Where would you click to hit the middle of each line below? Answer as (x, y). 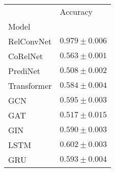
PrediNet (24, 71)
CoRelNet (26, 56)
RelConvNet (30, 41)
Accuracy (76, 11)
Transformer (30, 85)
